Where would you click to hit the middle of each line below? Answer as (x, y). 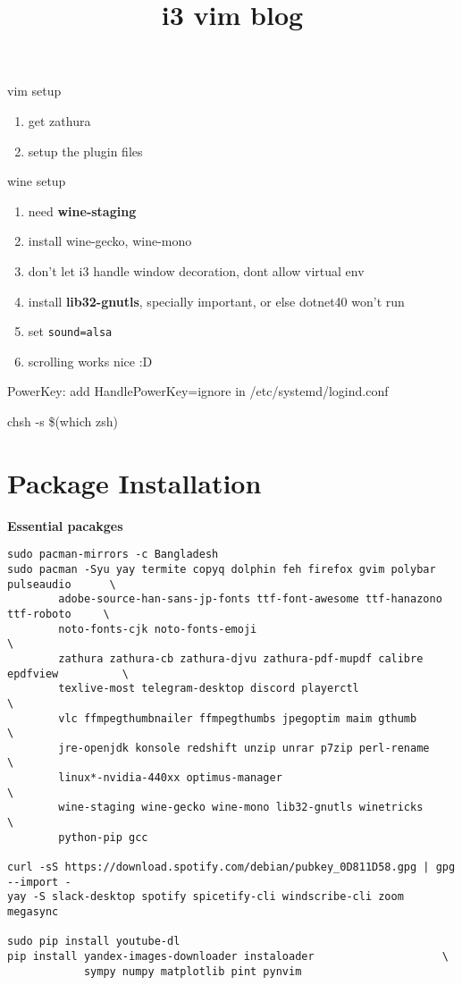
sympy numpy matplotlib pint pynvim (193, 971)
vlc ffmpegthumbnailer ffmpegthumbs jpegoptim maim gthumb (238, 718)
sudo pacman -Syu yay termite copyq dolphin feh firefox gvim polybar (222, 569)
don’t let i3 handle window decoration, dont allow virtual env (196, 270)
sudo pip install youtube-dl (94, 942)
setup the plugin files (85, 151)
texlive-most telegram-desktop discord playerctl (209, 689)
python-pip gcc (103, 837)
